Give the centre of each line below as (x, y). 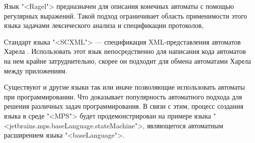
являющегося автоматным (185, 125)
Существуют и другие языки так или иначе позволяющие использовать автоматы (125, 87)
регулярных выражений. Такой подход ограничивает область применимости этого (126, 15)
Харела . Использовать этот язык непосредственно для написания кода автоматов (125, 51)
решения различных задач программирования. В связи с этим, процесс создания (124, 106)
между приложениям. (36, 70)
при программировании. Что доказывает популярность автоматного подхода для (123, 96)
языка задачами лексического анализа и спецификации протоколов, (104, 25)
